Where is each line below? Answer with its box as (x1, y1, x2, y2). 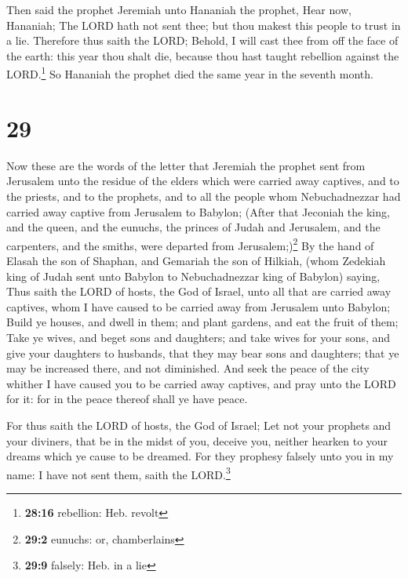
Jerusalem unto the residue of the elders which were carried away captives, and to (6, 173, 399, 189)
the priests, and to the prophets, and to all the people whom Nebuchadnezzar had (6, 187, 401, 204)
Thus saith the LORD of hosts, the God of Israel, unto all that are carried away (6, 283, 392, 300)
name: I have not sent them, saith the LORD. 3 (6, 463, 231, 482)
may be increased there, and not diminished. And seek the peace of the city (6, 360, 370, 376)
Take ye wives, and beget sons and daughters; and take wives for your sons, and (6, 329, 391, 345)
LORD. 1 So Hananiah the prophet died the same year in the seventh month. (6, 64, 373, 82)
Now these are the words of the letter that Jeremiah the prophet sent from (6, 157, 366, 173)
